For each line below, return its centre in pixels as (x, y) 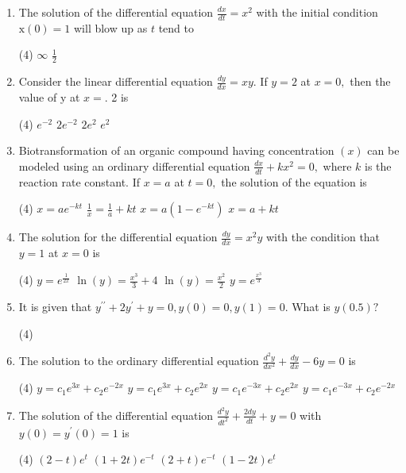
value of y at (49, 97)
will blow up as (110, 27)
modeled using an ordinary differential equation (134, 165)
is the (378, 165)
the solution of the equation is (294, 181)
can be (383, 150)
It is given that (55, 306)
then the (370, 81)
